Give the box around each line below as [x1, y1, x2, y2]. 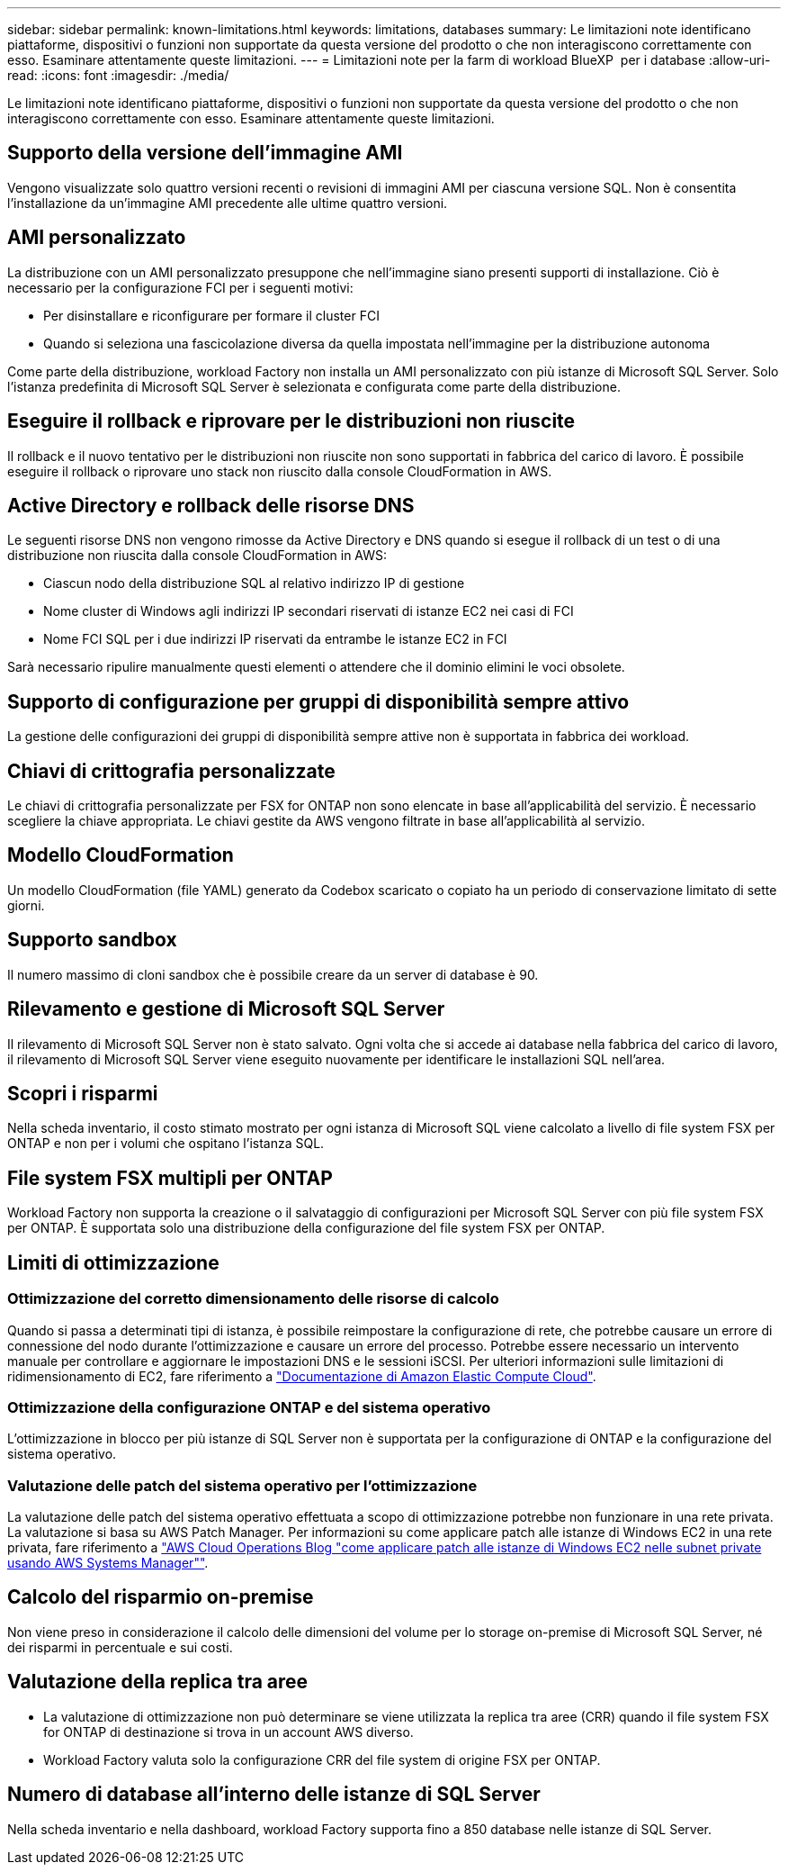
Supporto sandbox [7, 928, 177, 952]
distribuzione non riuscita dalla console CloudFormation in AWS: [7, 547, 388, 564]
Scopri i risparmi [7, 1082, 158, 1106]
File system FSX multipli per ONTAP [7, 1166, 333, 1189]
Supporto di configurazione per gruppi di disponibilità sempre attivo [7, 690, 630, 713]
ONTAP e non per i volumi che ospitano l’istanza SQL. [7, 1135, 325, 1152]
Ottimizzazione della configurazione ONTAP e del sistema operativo [7, 1397, 491, 1416]
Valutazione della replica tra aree [7, 1670, 309, 1694]
